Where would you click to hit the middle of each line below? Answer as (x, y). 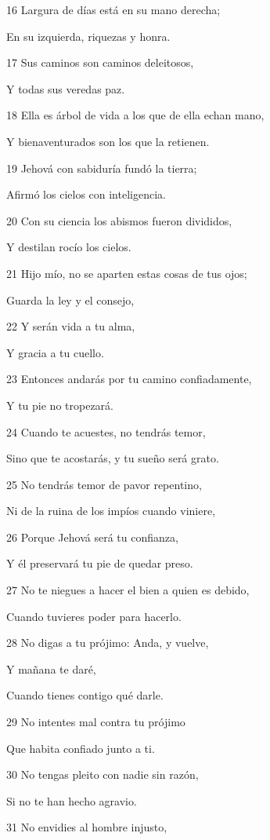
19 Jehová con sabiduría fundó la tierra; (102, 168)
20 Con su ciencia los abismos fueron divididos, (119, 220)
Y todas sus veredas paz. (66, 88)
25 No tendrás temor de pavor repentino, (104, 484)
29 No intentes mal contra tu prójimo (96, 722)
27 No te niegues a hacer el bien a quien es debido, (128, 590)
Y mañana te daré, (51, 668)
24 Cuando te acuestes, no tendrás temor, (106, 431)
